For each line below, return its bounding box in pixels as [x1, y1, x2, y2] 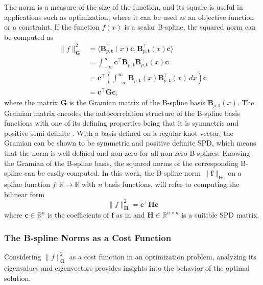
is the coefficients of [47, 209, 109, 220]
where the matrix [4, 97, 58, 108]
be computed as [4, 31, 54, 42]
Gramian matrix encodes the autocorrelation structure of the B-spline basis [4, 107, 240, 118]
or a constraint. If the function [4, 21, 100, 32]
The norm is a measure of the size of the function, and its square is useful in [4, 2, 243, 12]
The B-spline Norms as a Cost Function [4, 231, 172, 244]
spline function [4, 178, 50, 189]
